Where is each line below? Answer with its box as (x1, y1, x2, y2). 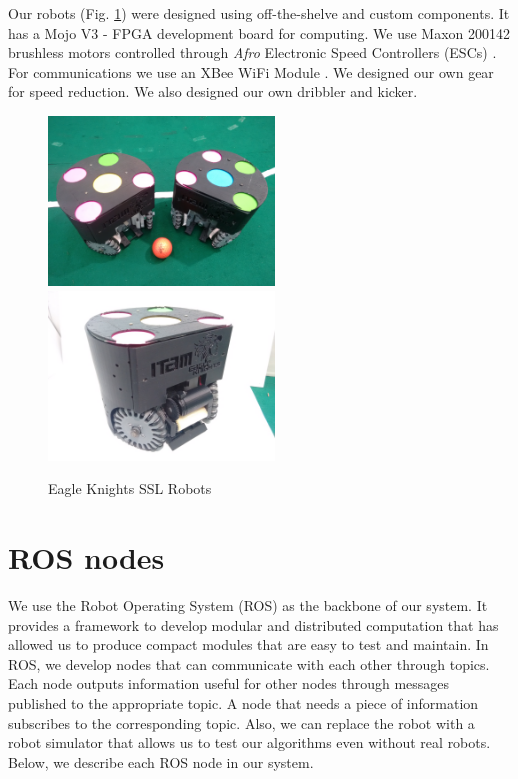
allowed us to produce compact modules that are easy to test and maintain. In (8, 634, 489, 655)
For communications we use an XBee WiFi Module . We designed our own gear (8, 61, 494, 82)
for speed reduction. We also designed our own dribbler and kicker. (8, 81, 418, 102)
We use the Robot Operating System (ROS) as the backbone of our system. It (8, 595, 488, 615)
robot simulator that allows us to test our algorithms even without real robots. (8, 732, 491, 753)
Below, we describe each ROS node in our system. (8, 751, 314, 772)
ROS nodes (8, 537, 165, 578)
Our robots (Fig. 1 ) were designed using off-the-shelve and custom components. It (8, 3, 510, 23)
